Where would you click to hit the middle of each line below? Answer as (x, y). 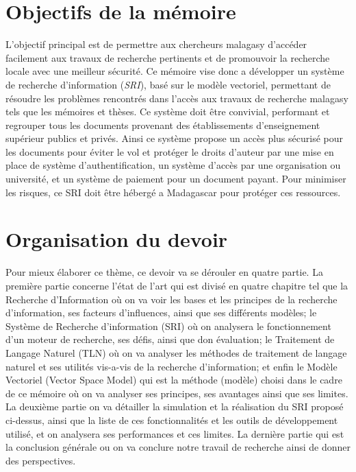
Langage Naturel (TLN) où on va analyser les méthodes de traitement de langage (176, 352)
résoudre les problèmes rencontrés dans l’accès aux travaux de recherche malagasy (177, 98)
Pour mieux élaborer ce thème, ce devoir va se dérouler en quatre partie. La (164, 272)
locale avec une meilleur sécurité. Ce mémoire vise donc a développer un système (175, 71)
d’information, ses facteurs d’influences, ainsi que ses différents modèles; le (161, 312)
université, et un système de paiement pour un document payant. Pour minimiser (176, 179)
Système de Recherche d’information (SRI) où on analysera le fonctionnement (168, 326)
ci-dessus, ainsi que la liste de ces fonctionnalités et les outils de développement (172, 420)
